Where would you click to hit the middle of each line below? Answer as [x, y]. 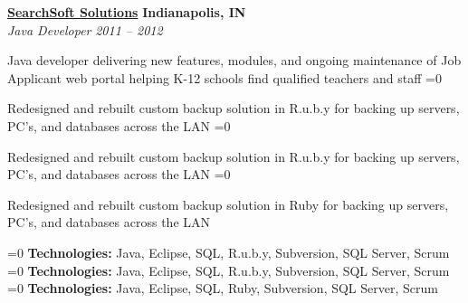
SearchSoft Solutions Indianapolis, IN [127, 12]
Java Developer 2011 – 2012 [85, 29]
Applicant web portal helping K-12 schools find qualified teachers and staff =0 [224, 77]
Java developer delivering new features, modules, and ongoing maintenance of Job [234, 60]
